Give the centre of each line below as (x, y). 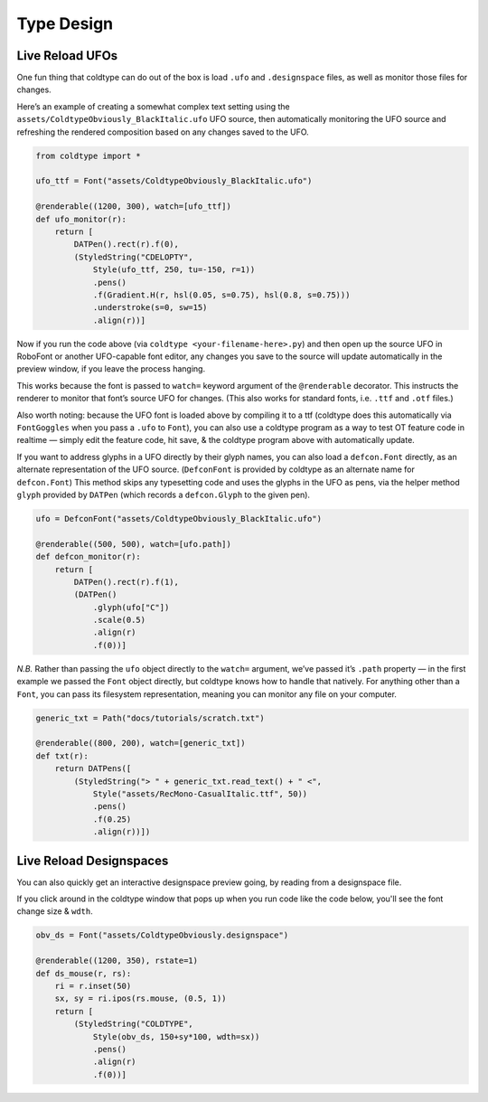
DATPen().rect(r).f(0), (127, 245)
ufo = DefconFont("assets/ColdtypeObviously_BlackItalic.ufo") (179, 518)
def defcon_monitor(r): (89, 557)
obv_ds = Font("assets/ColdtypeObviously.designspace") (162, 935)
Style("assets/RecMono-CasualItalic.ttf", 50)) (200, 794)
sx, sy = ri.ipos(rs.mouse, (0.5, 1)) (141, 998)
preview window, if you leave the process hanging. (111, 369)
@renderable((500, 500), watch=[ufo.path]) (134, 544)
